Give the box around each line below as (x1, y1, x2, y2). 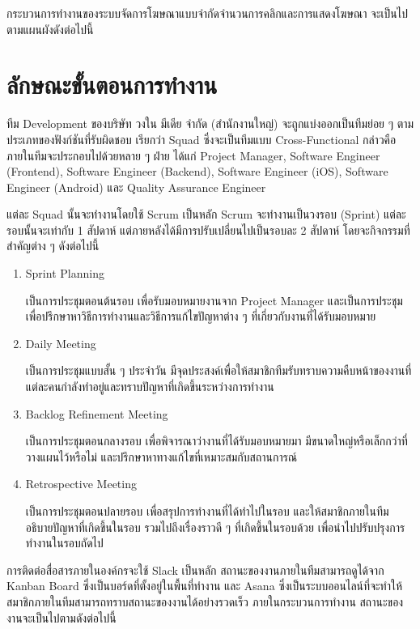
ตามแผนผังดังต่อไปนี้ (6, 20, 94, 37)
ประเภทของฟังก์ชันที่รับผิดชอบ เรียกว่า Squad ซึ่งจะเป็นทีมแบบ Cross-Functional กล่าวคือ (6, 130, 397, 147)
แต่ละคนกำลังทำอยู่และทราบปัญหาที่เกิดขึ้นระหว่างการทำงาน (25, 378, 274, 395)
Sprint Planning (25, 265, 104, 282)
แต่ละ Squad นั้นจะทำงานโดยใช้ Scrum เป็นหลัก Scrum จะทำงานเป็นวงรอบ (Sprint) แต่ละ (6, 206, 406, 223)
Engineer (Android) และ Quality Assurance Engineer (6, 178, 266, 195)
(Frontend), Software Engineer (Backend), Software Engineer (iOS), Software (6, 163, 388, 180)
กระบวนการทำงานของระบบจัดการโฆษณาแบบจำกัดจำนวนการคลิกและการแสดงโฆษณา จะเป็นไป (6, 5, 408, 21)
